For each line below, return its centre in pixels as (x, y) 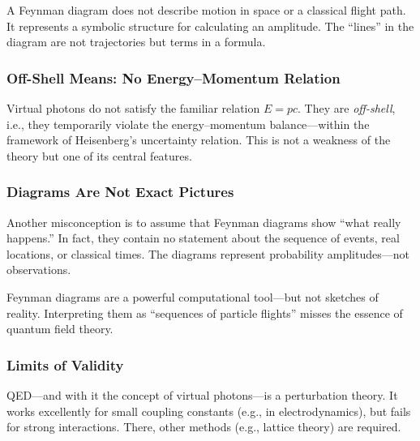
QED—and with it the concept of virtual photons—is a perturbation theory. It (202, 394)
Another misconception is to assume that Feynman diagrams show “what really (204, 222)
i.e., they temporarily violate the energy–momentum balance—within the (188, 124)
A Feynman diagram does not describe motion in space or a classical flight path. (206, 10)
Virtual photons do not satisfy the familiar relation (133, 108)
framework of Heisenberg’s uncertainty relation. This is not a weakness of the (199, 140)
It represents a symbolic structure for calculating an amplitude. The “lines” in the (210, 26)
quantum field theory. (60, 329)
